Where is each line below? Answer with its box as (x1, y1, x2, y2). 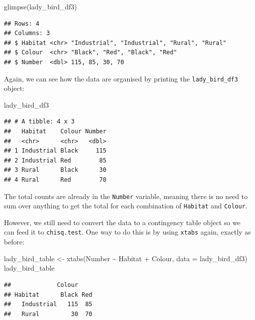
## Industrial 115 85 (4, 301, 92, 308)
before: (4, 237, 25, 247)
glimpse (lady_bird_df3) (4, 1, 77, 11)
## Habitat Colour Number (4, 128, 107, 135)
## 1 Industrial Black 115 (4, 147, 107, 155)
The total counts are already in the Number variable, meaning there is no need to (4, 191, 248, 201)
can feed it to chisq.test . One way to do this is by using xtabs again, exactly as (4, 227, 251, 237)
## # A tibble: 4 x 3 (4, 118, 75, 125)
